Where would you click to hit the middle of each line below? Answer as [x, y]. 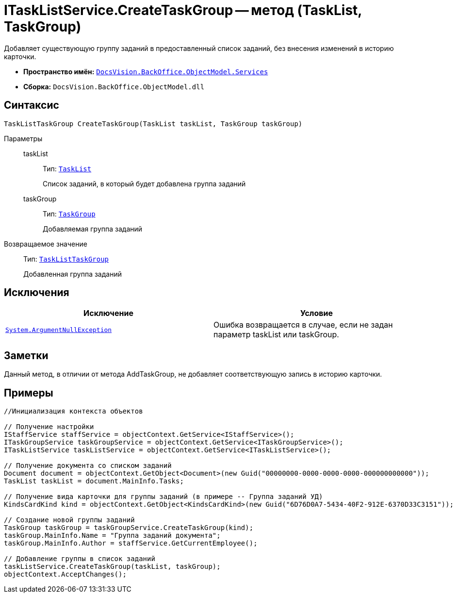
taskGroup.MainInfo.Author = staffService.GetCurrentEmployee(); [131, 543]
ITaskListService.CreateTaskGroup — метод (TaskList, [183, 10]
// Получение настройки [49, 427]
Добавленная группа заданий [73, 274]
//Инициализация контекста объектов [73, 411]
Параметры [23, 138]
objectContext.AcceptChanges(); [65, 574]
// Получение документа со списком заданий [88, 466]
